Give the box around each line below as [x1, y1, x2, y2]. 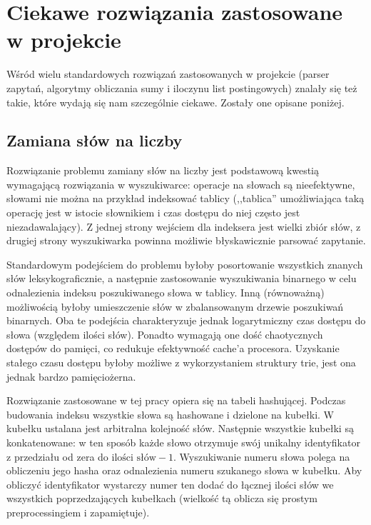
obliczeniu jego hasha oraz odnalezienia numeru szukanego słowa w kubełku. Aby [6, 463, 362, 478]
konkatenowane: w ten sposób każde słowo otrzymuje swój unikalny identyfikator [6, 434, 360, 449]
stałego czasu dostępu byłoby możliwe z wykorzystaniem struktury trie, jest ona [6, 355, 356, 370]
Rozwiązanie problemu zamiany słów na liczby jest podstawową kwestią [6, 163, 320, 178]
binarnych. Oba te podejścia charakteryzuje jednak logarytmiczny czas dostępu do [6, 313, 366, 328]
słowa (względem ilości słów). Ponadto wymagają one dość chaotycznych [6, 326, 323, 341]
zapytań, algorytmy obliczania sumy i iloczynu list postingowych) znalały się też [6, 80, 357, 95]
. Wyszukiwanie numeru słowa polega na [173, 449, 350, 464]
